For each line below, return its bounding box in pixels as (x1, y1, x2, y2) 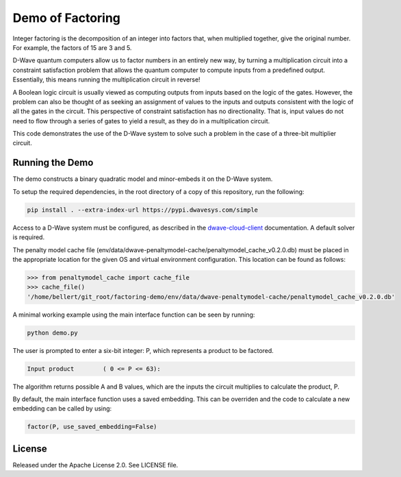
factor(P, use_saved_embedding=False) (27, 423, 157, 431)
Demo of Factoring (12, 10, 121, 25)
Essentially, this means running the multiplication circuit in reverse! (12, 75, 201, 84)
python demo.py (27, 329, 78, 337)
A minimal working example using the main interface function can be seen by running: (12, 310, 255, 319)
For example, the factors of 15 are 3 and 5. (12, 43, 132, 51)
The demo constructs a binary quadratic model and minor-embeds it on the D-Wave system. (12, 175, 273, 183)
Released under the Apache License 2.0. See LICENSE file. (12, 461, 179, 469)
